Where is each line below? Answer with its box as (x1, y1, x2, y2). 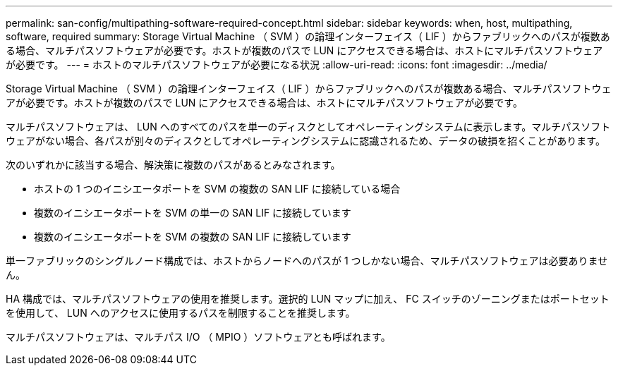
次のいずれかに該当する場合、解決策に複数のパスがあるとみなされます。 (6, 159, 341, 171)
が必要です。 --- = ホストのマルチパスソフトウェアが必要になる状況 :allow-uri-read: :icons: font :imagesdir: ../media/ (6, 59, 547, 71)
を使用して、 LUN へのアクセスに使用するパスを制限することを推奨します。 (6, 307, 356, 319)
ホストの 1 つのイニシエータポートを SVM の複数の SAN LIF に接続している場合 (34, 183, 401, 195)
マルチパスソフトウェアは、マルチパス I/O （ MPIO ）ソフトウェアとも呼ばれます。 (6, 331, 391, 343)
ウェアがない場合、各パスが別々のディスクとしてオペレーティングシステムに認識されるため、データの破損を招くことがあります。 (6, 135, 605, 147)
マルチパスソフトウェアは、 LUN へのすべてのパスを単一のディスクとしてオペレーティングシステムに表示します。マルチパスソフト (6, 121, 611, 133)
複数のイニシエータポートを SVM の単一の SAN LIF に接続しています (34, 207, 351, 219)
